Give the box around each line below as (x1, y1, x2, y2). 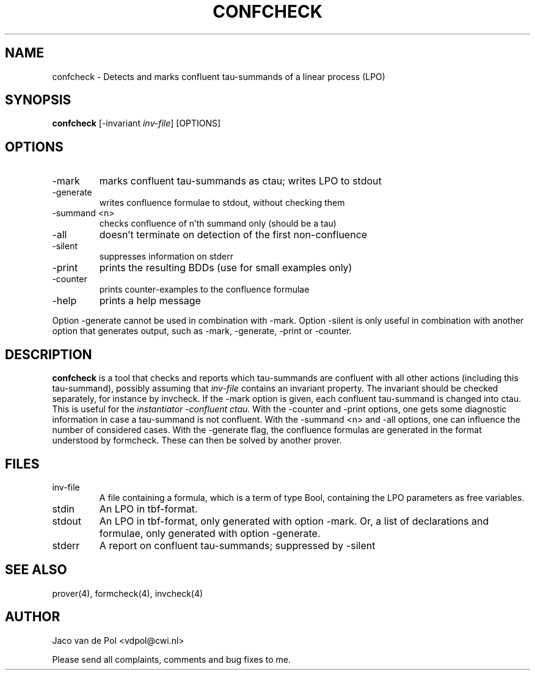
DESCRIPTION (5, 346, 92, 362)
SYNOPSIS (5, 92, 71, 108)
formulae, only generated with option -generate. (99, 527, 321, 539)
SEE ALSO (5, 562, 67, 578)
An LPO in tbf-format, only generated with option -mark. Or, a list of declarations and (99, 514, 489, 527)
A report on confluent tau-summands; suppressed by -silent (99, 539, 376, 552)
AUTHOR (5, 609, 60, 625)
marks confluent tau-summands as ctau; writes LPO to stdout (99, 175, 382, 188)
